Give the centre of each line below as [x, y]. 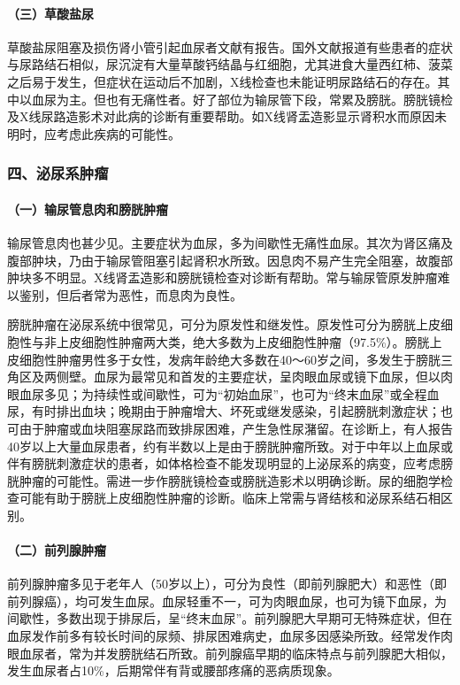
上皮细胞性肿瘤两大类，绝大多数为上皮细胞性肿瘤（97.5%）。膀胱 [243, 341]
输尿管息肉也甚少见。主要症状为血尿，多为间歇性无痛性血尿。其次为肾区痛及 [230, 242]
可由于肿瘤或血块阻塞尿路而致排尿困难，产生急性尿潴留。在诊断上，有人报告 [230, 428]
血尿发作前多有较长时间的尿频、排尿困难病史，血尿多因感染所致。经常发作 [224, 636]
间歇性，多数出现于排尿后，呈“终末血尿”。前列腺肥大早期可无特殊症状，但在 [230, 618]
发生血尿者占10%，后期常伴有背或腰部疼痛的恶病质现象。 [173, 670]
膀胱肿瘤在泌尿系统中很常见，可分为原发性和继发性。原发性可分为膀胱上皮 [224, 324]
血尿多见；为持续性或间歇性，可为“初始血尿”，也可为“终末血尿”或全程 [223, 393]
